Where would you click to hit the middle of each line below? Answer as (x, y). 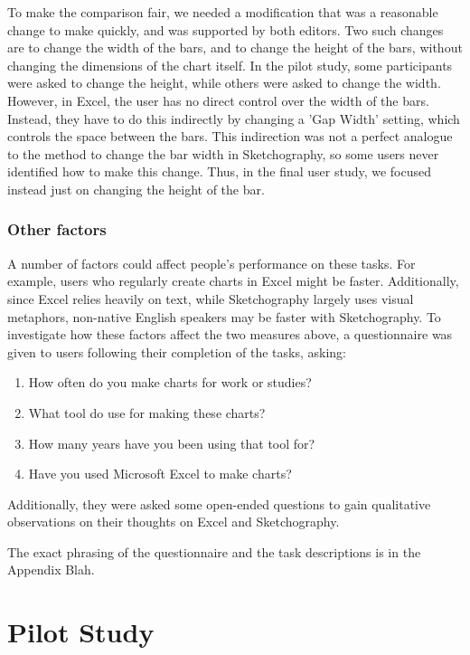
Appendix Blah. (51, 570)
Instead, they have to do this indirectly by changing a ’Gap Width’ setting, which (234, 118)
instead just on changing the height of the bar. (136, 189)
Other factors (57, 229)
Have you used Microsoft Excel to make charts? (160, 474)
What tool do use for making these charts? (147, 412)
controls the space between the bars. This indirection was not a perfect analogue (230, 136)
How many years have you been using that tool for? (172, 443)
